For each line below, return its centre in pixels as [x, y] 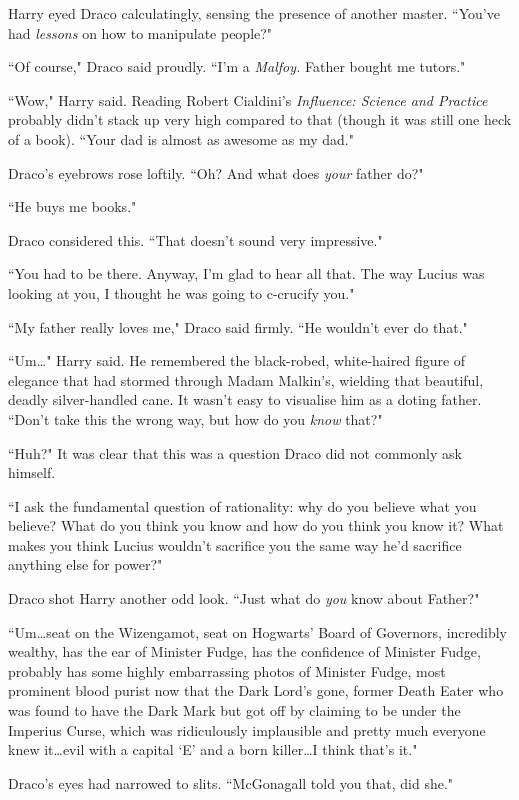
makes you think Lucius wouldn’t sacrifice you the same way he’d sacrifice [235, 544]
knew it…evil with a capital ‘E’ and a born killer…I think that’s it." [213, 749]
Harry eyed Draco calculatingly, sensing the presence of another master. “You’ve [254, 13]
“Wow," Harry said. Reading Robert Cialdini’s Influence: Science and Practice [248, 99]
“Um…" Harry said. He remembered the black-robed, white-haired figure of [237, 360]
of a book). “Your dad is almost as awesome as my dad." [181, 138]
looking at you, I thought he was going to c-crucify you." [181, 292]
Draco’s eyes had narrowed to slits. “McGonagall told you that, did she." [231, 782]
